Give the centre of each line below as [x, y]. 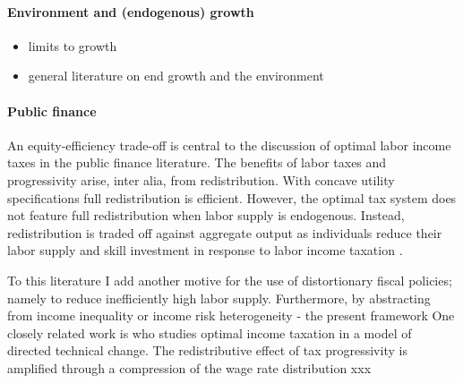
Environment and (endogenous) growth [131, 11]
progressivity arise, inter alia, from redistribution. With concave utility [201, 179]
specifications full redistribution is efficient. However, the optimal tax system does [232, 197]
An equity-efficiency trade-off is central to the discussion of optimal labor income [229, 145]
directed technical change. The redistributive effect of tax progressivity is [207, 350]
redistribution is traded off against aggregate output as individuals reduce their [225, 232]
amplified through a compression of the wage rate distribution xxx [189, 367]
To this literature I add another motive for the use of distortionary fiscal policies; [230, 280]
